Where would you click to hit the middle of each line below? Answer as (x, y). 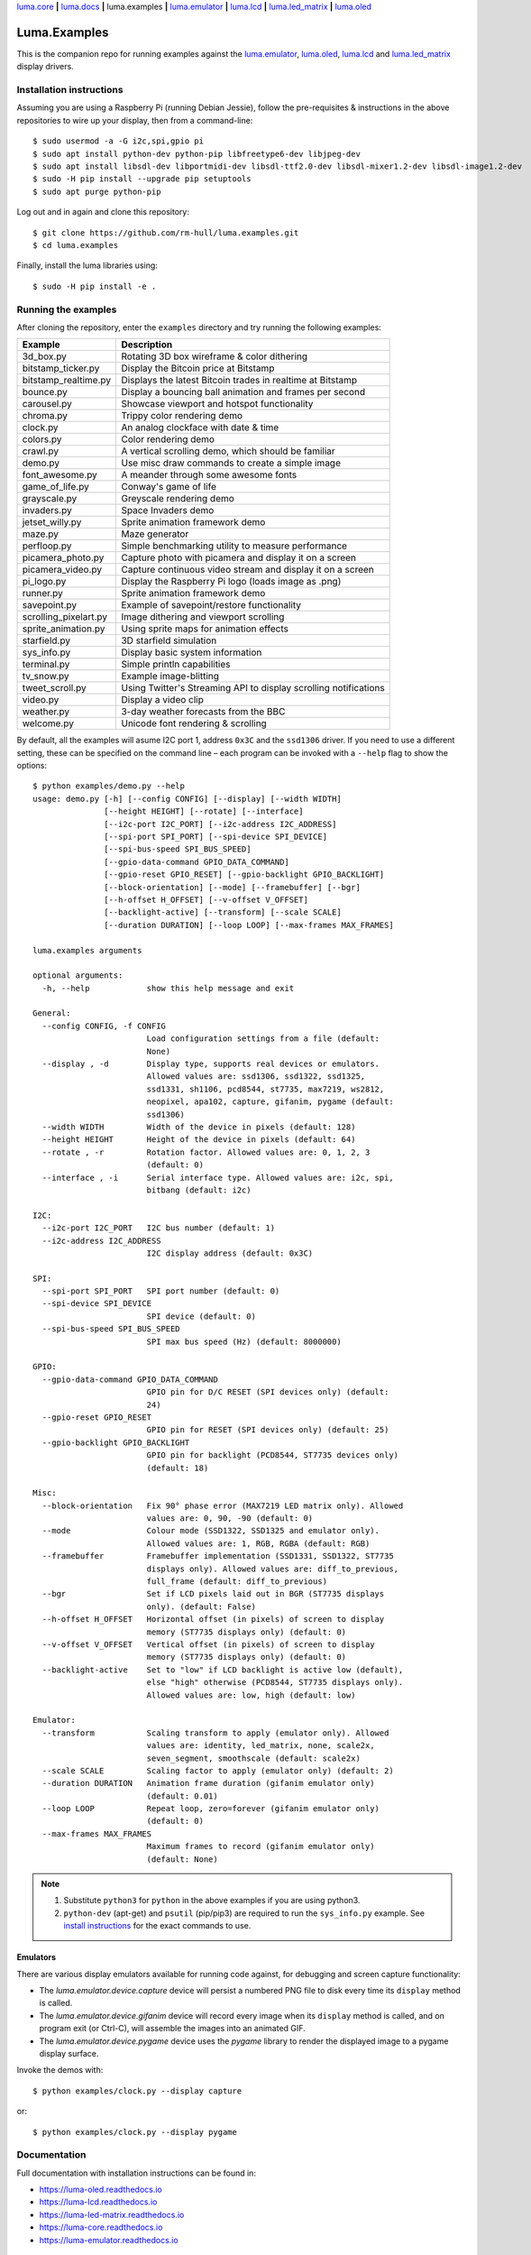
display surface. (69, 2053)
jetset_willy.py (52, 522)
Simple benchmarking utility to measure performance (234, 546)
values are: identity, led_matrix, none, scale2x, (261, 1746)
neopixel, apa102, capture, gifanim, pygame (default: (270, 1102)
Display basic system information (192, 652)
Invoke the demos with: (60, 2070)
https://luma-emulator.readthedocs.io (109, 2240)
